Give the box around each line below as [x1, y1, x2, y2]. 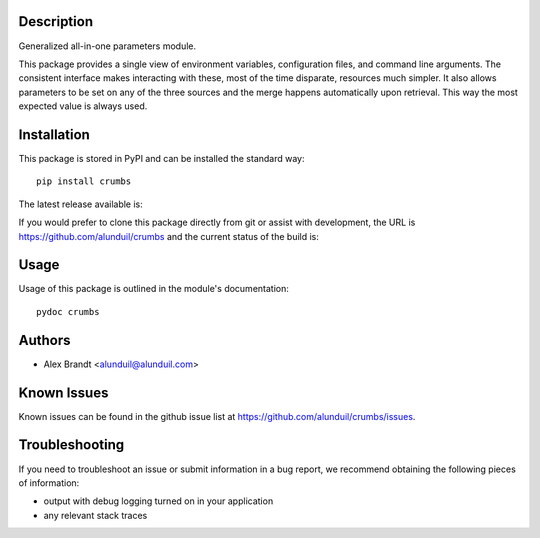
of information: [18, 476, 80, 489]
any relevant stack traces [43, 509, 148, 521]
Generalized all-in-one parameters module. [18, 40, 197, 52]
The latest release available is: [18, 198, 144, 210]
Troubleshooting [18, 436, 125, 454]
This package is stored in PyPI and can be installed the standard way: [18, 152, 305, 164]
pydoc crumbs [36, 306, 100, 317]
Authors [18, 331, 71, 349]
